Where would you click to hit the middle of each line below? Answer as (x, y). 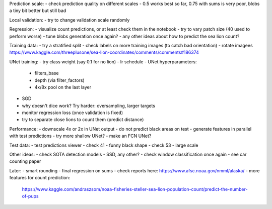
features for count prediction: (40, 178)
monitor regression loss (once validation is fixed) (73, 113)
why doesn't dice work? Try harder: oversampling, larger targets (89, 106)
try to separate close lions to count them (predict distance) (83, 120)
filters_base (47, 73)
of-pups (30, 196)
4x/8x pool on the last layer (63, 87)
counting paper (25, 161)
